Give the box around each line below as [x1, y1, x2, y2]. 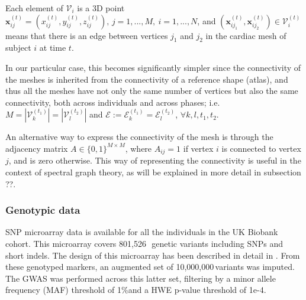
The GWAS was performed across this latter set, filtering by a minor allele [5, 272, 276, 284]
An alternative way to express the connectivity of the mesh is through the [5, 131, 273, 143]
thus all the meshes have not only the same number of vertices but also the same [5, 84, 298, 97]
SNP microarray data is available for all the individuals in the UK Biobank [5, 226, 278, 238]
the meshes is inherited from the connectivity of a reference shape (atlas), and [5, 73, 288, 85]
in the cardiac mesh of [205, 29, 286, 41]
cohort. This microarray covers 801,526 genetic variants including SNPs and [5, 237, 283, 249]
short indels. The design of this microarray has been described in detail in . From [5, 249, 300, 261]
